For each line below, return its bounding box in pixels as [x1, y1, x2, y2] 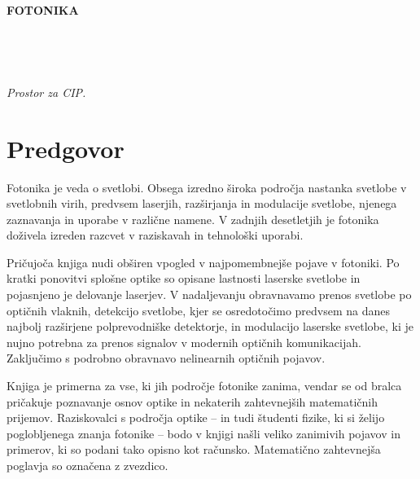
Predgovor [7, 131, 125, 165]
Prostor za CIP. [7, 83, 86, 100]
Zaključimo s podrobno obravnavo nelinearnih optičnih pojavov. [7, 349, 326, 367]
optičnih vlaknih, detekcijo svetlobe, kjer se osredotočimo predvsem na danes [7, 301, 391, 319]
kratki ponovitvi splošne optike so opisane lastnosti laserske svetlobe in [7, 270, 361, 287]
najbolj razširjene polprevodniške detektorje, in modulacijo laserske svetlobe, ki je [7, 318, 413, 335]
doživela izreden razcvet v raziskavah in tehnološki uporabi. [7, 226, 304, 244]
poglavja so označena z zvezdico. [7, 457, 168, 473]
